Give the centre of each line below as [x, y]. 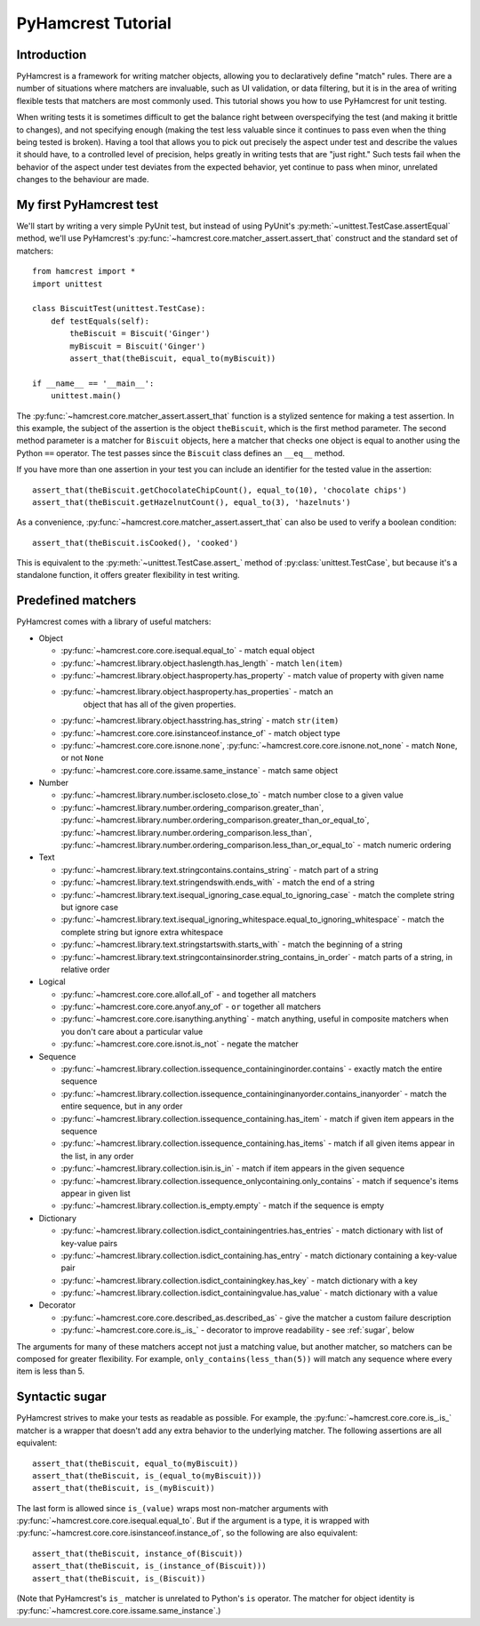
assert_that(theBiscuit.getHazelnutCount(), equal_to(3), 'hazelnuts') [192, 502]
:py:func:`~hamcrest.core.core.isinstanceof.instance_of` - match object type [201, 733]
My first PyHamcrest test [88, 205]
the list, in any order [97, 1156]
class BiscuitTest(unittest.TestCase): [119, 308]
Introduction [52, 55]
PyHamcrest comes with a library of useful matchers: [114, 621]
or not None [82, 758]
